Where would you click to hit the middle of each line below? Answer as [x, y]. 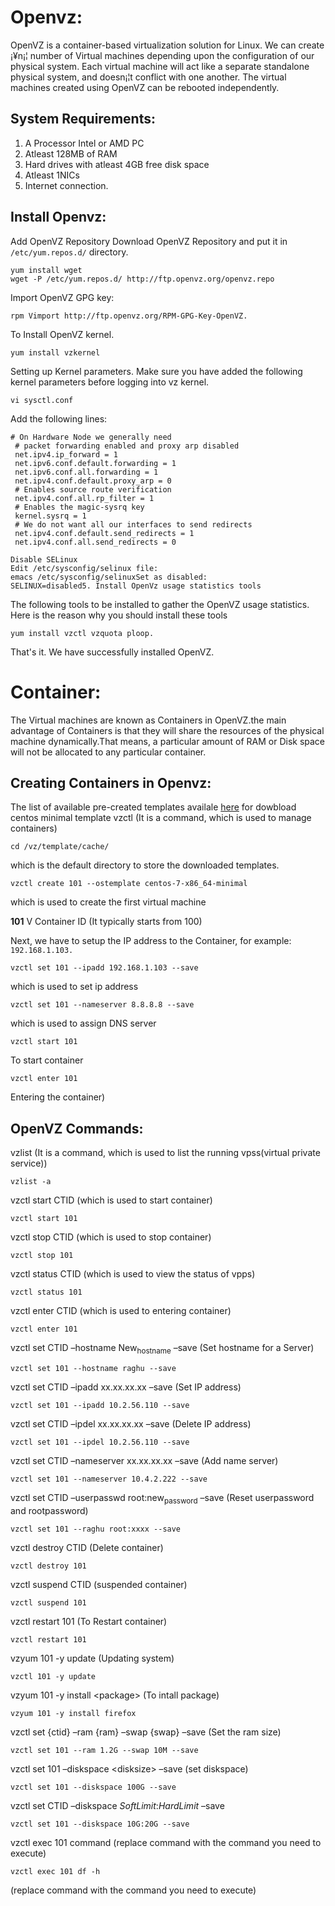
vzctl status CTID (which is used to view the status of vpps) [133, 1274]
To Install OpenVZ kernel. [62, 334]
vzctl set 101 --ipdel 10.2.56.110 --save [100, 1442]
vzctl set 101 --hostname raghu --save [93, 1368]
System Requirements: [83, 119]
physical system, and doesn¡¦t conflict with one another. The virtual [148, 77]
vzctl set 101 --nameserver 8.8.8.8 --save [102, 1005]
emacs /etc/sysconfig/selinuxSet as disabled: [109, 577]
